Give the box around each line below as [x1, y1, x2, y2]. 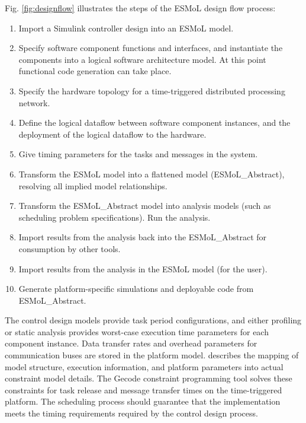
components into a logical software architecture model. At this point [18, 53, 266, 65]
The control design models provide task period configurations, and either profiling [5, 314, 302, 326]
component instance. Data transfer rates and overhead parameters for [5, 337, 257, 349]
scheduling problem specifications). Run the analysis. [18, 211, 211, 223]
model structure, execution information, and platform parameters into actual [5, 360, 284, 373]
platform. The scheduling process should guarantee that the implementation [5, 395, 281, 408]
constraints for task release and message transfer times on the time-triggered [5, 383, 282, 396]
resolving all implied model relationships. [18, 179, 168, 192]
